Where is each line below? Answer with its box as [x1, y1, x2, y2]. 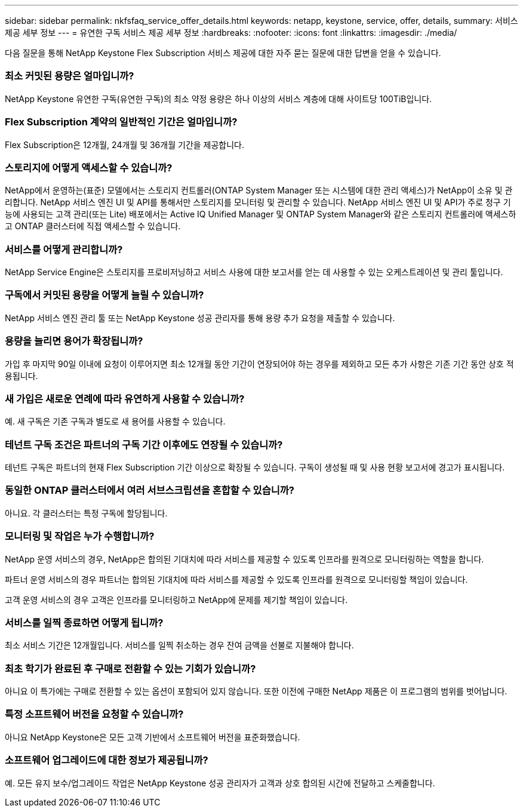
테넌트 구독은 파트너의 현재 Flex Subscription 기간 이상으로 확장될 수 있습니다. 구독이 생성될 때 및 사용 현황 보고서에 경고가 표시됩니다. [5, 462, 505, 472]
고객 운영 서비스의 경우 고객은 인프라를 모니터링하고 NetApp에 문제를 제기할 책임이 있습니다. [5, 594, 347, 605]
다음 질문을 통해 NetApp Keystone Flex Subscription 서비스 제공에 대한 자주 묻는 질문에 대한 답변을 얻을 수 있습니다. [5, 48, 441, 58]
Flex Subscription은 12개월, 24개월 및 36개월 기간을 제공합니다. [5, 139, 245, 150]
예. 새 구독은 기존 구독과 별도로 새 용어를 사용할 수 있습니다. [5, 416, 226, 427]
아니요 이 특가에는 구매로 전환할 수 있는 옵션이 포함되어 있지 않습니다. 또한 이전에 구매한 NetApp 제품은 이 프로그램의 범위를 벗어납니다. [5, 686, 507, 696]
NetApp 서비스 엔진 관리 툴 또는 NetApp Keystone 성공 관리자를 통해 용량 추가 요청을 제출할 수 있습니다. [5, 312, 395, 323]
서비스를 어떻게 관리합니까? [5, 243, 123, 256]
